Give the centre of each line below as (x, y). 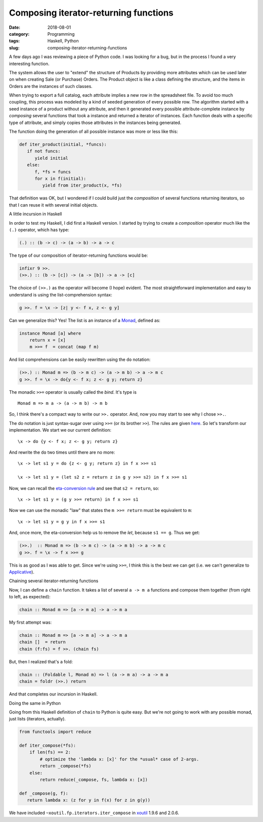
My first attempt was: (30, 622)
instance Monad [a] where (50, 333)
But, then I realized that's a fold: (41, 661)
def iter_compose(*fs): (48, 746)
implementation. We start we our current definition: (60, 430)
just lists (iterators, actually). (37, 719)
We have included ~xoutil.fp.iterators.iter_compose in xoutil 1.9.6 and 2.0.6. (94, 813)
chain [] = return (42, 642)
